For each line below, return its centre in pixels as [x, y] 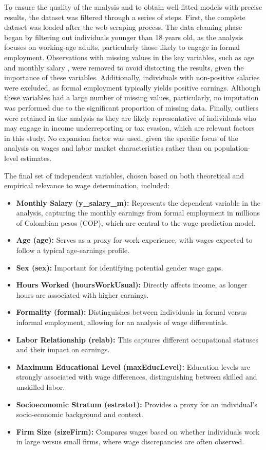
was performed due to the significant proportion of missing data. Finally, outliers [131, 107]
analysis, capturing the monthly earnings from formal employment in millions [138, 213]
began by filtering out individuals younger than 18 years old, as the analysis [124, 37]
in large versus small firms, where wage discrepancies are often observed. [130, 442]
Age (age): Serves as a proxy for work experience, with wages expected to [134, 240]
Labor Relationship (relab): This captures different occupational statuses [137, 339]
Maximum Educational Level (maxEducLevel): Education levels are [133, 366]
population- [232, 148]
